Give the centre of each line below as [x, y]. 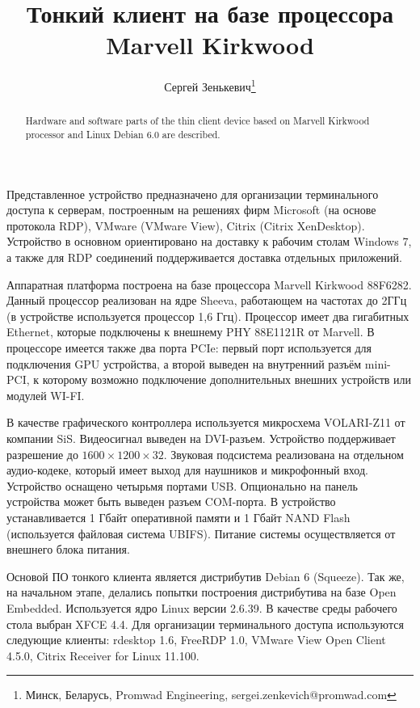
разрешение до [42, 454]
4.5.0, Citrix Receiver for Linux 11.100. [103, 655]
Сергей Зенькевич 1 [210, 85]
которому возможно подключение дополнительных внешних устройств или [227, 379]
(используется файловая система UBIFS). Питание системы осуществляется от [201, 533]
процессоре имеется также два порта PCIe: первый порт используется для [189, 348]
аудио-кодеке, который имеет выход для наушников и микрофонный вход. [187, 470]
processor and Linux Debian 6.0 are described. [123, 135]
